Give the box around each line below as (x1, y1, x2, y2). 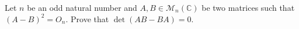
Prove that (71, 13, 109, 24)
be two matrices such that (201, 2, 295, 13)
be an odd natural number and (27, 2, 137, 13)
